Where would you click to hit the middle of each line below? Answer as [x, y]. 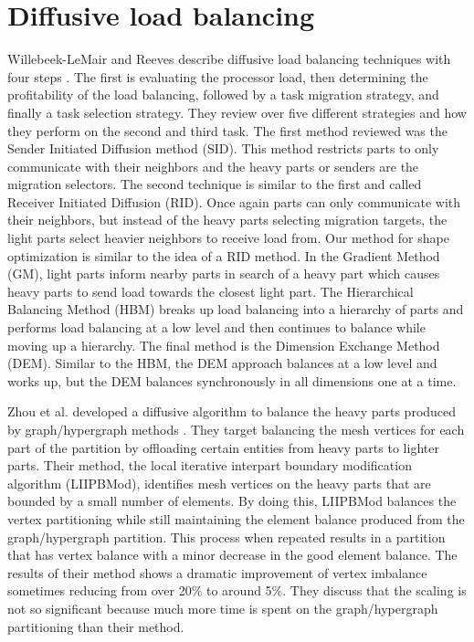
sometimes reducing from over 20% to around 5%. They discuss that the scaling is [237, 590]
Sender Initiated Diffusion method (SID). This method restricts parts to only [223, 148]
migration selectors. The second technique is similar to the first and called [215, 184]
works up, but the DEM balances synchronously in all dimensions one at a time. [232, 380]
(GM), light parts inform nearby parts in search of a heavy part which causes [224, 274]
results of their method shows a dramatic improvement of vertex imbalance [217, 572]
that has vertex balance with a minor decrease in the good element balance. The [232, 555]
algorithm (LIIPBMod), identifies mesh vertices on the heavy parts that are [219, 483]
